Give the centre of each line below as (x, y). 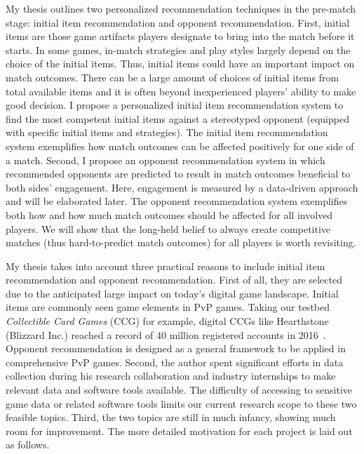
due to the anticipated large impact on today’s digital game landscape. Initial (172, 293)
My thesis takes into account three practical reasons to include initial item (166, 266)
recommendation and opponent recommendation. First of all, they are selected (174, 280)
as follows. (28, 445)
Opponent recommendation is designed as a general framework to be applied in (176, 348)
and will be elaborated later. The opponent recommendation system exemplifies (177, 201)
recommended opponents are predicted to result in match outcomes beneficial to (178, 174)
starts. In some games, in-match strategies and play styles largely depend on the (178, 49)
